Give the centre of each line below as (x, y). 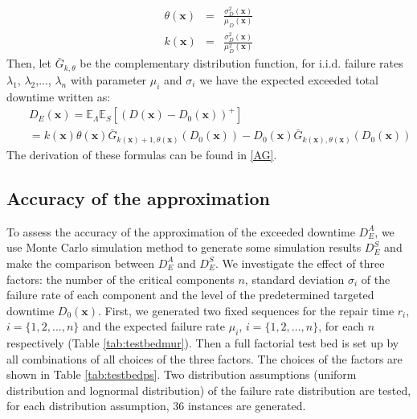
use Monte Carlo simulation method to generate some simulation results (184, 247)
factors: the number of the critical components (121, 279)
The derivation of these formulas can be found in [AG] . (142, 154)
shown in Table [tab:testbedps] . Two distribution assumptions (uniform (182, 374)
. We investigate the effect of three (300, 263)
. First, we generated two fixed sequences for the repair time (246, 310)
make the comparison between (81, 263)
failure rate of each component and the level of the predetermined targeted (190, 295)
